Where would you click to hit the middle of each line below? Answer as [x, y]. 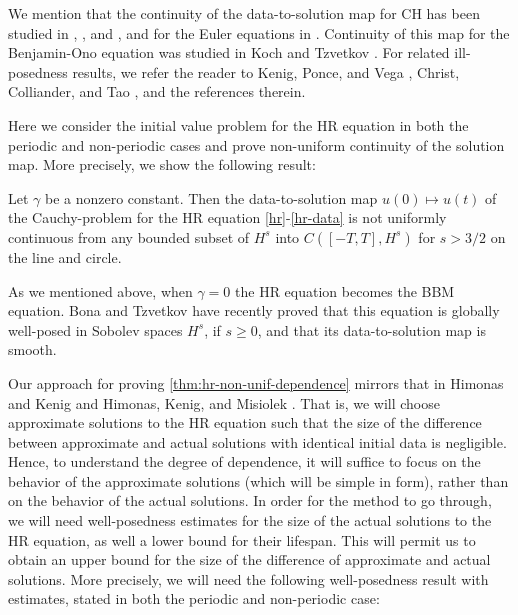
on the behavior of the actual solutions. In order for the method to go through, [250, 500]
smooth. [32, 349]
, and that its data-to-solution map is [371, 329]
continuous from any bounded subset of [129, 236]
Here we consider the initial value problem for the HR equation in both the [238, 124]
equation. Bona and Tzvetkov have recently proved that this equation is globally [254, 310]
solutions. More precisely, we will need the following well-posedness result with [248, 578]
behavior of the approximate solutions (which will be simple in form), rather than [258, 480]
